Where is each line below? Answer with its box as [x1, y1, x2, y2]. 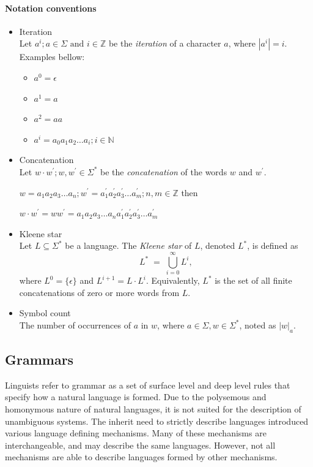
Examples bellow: [19, 50, 85, 63]
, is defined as [247, 239, 298, 252]
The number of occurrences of [19, 318, 131, 331]
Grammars [5, 350, 74, 369]
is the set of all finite [215, 274, 292, 287]
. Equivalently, [145, 274, 200, 287]
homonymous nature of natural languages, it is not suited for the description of [5, 403, 301, 416]
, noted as [239, 318, 276, 331]
